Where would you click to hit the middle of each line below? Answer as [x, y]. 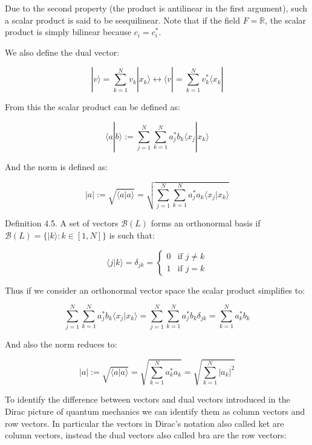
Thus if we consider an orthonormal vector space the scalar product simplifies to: [155, 290]
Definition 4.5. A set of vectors [62, 223]
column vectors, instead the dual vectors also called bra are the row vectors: [146, 435]
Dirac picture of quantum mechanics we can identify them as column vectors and [155, 411]
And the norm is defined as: [57, 166]
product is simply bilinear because [68, 32]
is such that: [132, 235]
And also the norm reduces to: [61, 344]
